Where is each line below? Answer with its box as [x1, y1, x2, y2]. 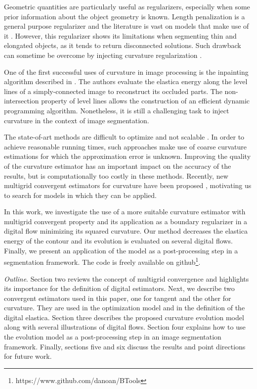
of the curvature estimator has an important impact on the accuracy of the [4, 160, 231, 171]
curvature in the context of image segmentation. [4, 115, 149, 125]
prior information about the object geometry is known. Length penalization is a [4, 11, 245, 21]
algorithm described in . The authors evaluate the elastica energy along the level [4, 76, 248, 87]
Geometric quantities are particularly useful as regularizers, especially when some [4, 1, 250, 11]
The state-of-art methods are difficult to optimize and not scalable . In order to [4, 132, 245, 142]
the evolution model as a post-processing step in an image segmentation [4, 332, 221, 342]
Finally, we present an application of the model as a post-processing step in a [4, 245, 238, 255]
